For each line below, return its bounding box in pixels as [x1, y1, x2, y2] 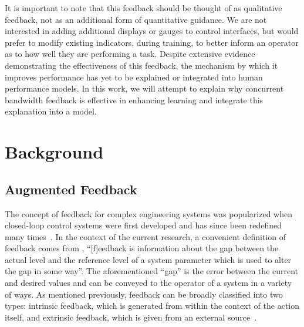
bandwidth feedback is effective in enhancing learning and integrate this [5, 93, 264, 106]
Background [5, 140, 104, 164]
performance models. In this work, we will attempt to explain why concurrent [5, 82, 284, 95]
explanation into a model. [5, 105, 97, 117]
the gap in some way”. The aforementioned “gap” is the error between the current [5, 265, 299, 277]
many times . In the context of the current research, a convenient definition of [5, 230, 286, 242]
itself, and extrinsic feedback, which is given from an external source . [5, 311, 257, 323]
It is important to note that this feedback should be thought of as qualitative [5, 2, 282, 14]
